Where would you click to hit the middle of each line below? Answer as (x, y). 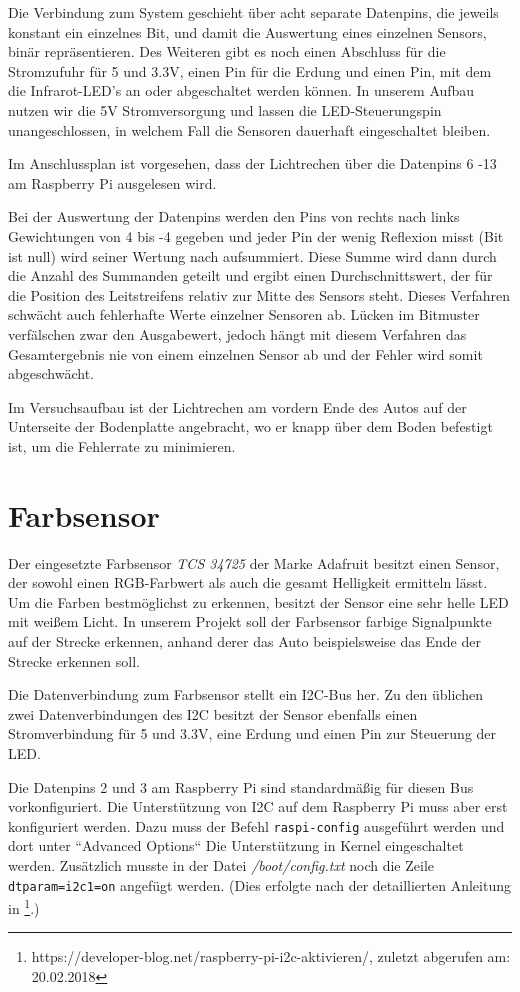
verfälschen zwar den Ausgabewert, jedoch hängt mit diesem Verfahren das (237, 333)
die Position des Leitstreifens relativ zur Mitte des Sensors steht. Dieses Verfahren (259, 294)
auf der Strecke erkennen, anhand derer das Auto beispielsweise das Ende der (244, 640)
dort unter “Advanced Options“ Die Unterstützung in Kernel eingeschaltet (236, 845)
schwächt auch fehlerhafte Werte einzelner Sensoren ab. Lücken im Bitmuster (244, 314)
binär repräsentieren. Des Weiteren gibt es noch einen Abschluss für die (227, 51)
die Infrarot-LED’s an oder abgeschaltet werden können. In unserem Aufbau (241, 90)
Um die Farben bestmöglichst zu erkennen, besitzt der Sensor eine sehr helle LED (258, 601)
